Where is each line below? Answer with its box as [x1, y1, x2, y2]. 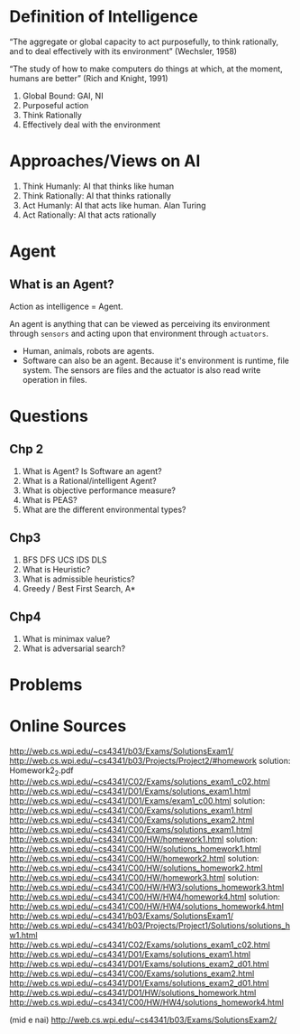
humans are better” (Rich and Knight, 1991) [9, 72, 168, 83]
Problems [9, 675, 83, 694]
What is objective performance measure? [22, 485, 176, 496]
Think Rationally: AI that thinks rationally [22, 190, 171, 200]
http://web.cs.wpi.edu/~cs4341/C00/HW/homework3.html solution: [9, 872, 259, 883]
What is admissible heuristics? [22, 573, 135, 584]
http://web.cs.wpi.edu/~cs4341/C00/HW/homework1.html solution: [9, 834, 259, 845]
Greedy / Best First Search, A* [22, 582, 136, 593]
